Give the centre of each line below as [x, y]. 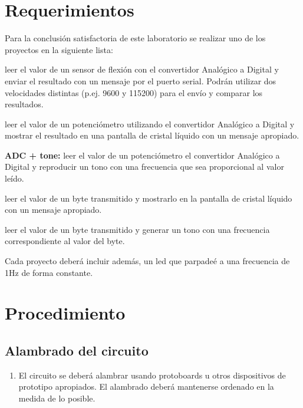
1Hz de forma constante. [49, 272]
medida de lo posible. [57, 398]
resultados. [24, 104]
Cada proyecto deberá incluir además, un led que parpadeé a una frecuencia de [147, 261]
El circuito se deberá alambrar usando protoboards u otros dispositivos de [152, 375]
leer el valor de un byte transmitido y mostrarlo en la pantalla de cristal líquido [149, 198]
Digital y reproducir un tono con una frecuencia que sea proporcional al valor [144, 167]
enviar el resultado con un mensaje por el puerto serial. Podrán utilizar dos [141, 80]
